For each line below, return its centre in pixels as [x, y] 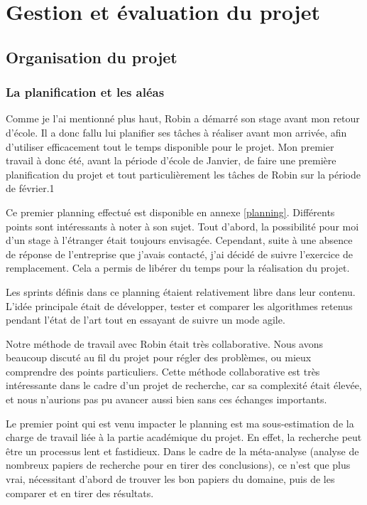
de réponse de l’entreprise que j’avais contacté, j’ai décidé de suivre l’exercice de [179, 254]
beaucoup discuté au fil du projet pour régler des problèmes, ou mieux [159, 357]
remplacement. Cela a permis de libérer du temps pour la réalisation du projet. [178, 268]
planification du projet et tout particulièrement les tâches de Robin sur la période [183, 174]
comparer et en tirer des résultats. [80, 493]
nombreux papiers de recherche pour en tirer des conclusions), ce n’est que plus [178, 465]
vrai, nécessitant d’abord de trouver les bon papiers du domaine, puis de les [170, 479]
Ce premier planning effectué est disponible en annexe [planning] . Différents [170, 212]
